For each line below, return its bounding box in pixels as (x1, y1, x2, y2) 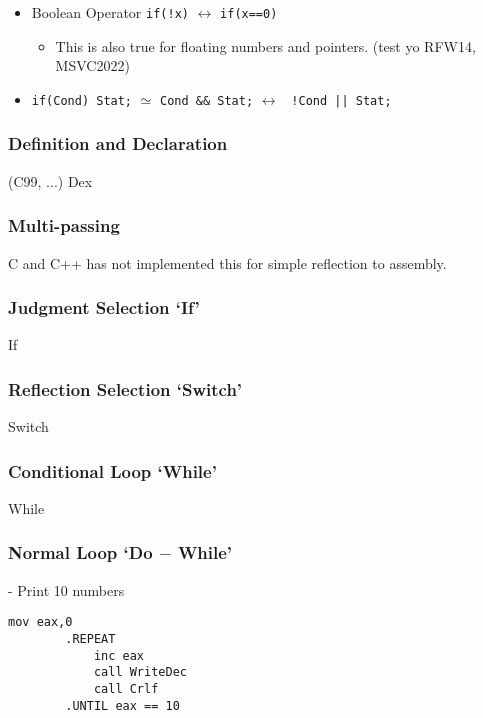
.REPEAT (65, 632, 116, 647)
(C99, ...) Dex (8, 170, 93, 191)
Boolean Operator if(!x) (31, 2, 189, 22)
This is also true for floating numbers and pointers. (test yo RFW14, (55, 35, 476, 56)
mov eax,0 (8, 615, 73, 630)
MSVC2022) (55, 55, 130, 76)
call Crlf (93, 682, 159, 696)
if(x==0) (220, 7, 278, 21)
